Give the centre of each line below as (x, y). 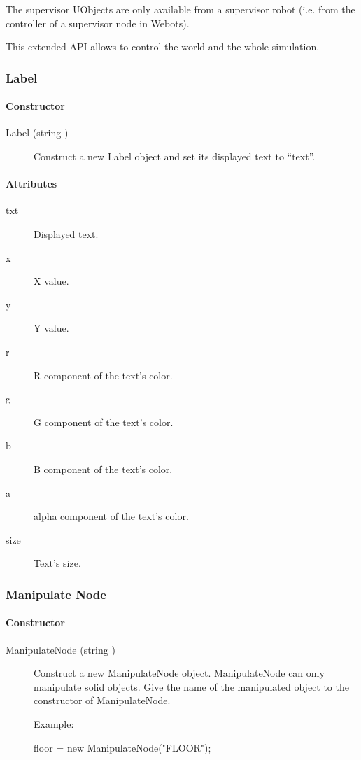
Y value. (51, 328)
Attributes (31, 184)
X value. (51, 281)
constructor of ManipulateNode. (102, 700)
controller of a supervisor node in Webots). (98, 23)
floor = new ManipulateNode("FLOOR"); (122, 747)
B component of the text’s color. (103, 469)
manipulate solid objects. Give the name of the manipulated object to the (191, 686)
